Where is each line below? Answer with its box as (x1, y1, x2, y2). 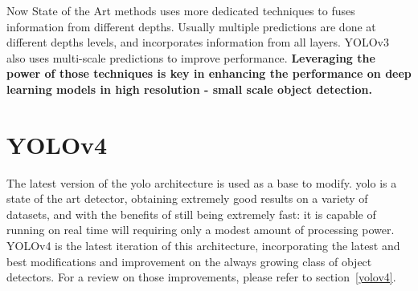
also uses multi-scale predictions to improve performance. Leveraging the (6, 49, 375, 66)
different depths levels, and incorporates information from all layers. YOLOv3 (6, 34, 389, 51)
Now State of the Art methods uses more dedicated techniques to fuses (6, 2, 355, 18)
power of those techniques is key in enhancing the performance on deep (6, 65, 412, 82)
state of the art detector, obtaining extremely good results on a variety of (6, 190, 368, 207)
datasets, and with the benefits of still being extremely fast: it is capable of (6, 205, 376, 222)
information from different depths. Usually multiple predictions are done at (6, 18, 376, 34)
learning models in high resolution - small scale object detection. (6, 80, 372, 97)
